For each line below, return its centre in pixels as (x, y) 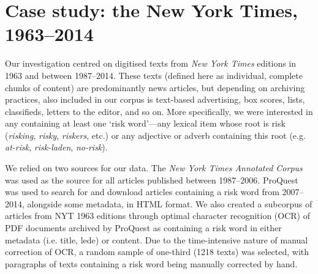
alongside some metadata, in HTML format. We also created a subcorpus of (170, 203)
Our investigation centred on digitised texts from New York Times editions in (151, 63)
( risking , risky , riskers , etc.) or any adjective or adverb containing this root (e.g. (155, 135)
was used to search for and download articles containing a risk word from (142, 192)
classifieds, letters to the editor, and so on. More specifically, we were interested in (159, 111)
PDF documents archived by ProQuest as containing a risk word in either (143, 228)
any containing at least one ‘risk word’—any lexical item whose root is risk (145, 123)
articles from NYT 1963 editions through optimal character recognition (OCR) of (157, 216)
